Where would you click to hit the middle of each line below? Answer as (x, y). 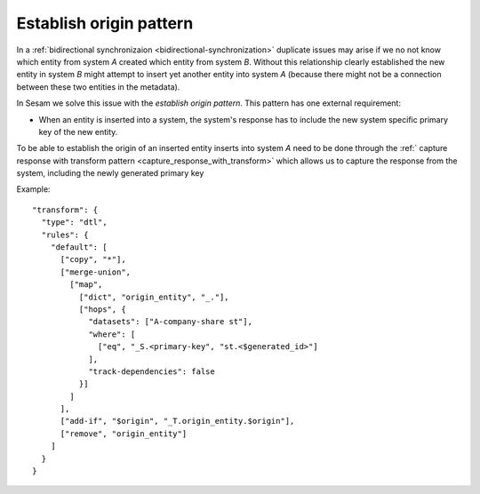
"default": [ (79, 247)
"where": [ (112, 334)
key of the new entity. (78, 131)
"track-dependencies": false (152, 371)
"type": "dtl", (74, 223)
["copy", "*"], (93, 259)
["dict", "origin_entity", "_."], (154, 297)
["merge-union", (96, 272)
